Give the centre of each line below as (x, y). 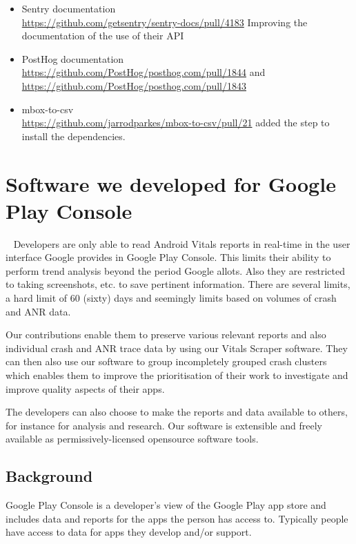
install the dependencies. (73, 136)
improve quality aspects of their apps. (85, 388)
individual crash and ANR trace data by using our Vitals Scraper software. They (177, 348)
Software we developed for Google (171, 183)
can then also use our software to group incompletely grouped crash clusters (166, 361)
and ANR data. (38, 311)
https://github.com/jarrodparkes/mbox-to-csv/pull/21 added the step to (176, 123)
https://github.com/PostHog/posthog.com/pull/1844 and (144, 72)
